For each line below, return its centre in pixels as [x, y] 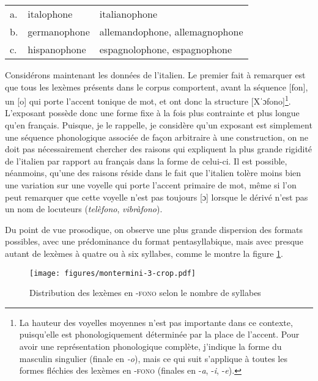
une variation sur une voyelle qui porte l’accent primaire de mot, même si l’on [151, 185]
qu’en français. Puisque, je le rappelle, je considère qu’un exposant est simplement [159, 125]
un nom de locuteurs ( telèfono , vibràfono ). [84, 209]
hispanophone [57, 49]
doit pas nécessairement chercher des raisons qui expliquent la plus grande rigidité [159, 149]
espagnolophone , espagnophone [165, 49]
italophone [50, 14]
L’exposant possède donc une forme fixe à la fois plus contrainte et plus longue [152, 113]
